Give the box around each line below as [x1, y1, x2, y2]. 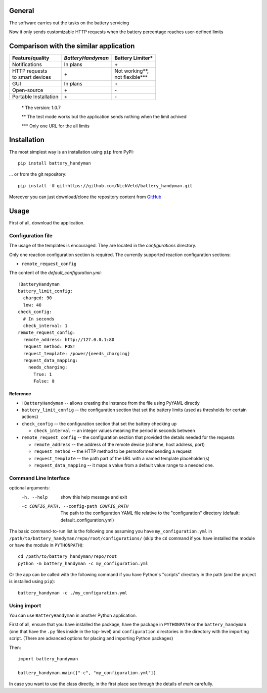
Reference [9, 391, 31, 397]
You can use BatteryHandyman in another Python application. [9, 612, 137, 619]
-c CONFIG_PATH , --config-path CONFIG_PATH [21, 503, 129, 509]
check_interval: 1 [23, 323, 68, 329]
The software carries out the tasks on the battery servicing [9, 20, 130, 26]
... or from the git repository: [9, 171, 67, 177]
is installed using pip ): [9, 579, 55, 585]
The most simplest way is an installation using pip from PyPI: [9, 149, 134, 155]
